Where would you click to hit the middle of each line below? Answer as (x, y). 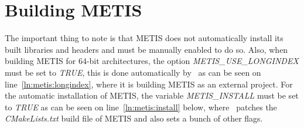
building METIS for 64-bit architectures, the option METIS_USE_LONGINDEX (152, 61)
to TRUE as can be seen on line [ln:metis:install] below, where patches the (141, 107)
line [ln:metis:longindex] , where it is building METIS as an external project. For (149, 84)
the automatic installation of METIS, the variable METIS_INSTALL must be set (152, 95)
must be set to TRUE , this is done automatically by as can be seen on (133, 72)
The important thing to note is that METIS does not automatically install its (144, 38)
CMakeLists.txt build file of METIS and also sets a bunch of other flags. (134, 118)
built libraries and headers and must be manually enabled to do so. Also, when (146, 49)
